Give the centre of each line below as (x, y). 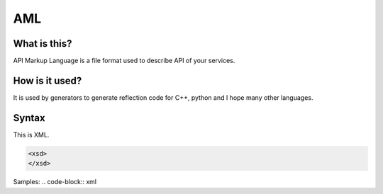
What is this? (43, 44)
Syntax (29, 118)
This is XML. (31, 135)
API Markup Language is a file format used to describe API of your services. (124, 61)
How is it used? (48, 80)
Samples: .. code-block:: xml (55, 182)
